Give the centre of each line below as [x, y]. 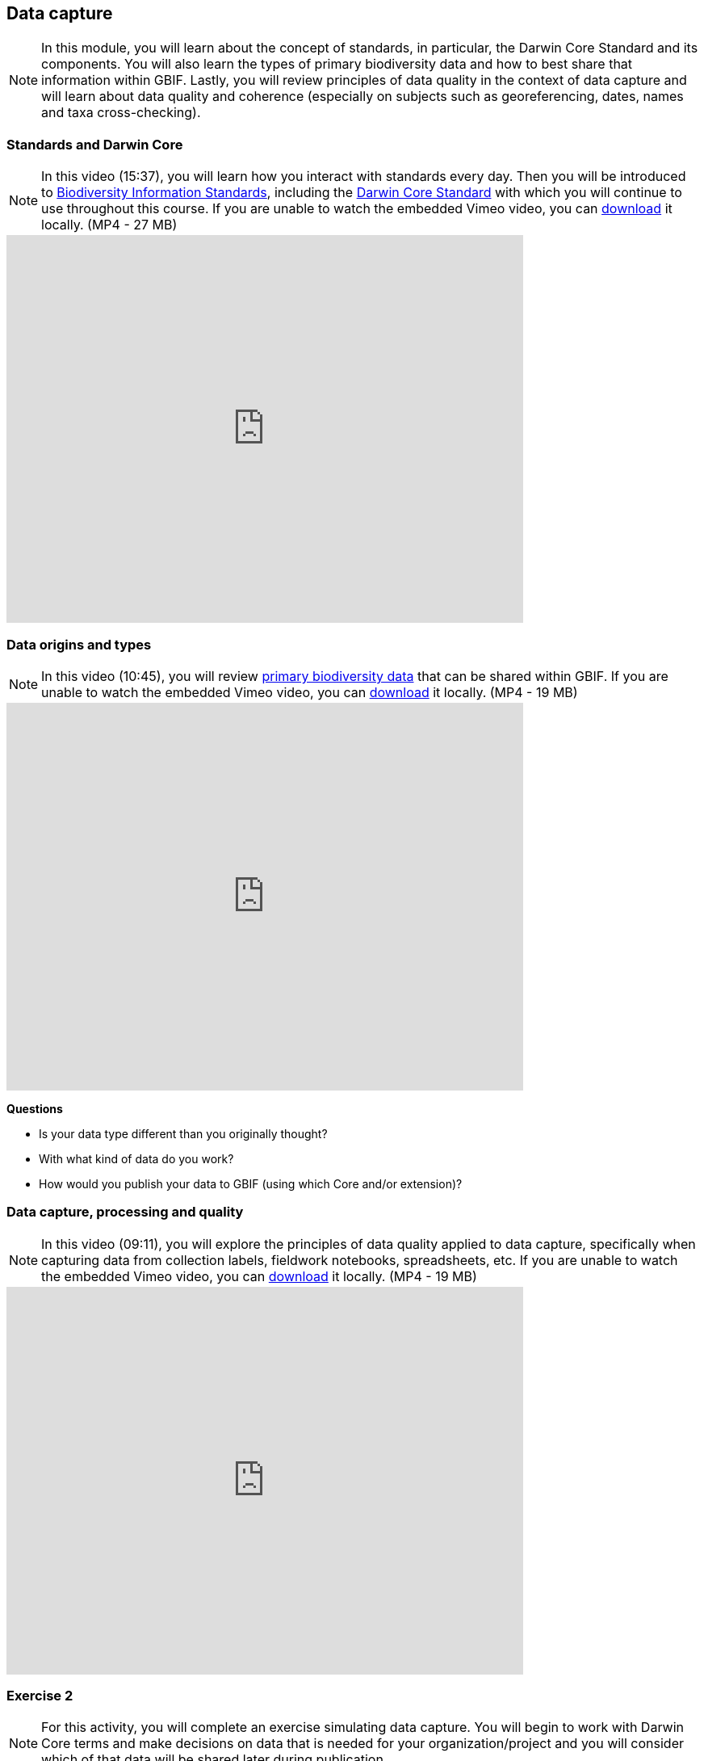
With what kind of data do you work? [136, 1158]
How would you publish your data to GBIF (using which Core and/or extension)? [251, 1183]
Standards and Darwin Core [95, 144]
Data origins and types [79, 644]
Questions [35, 1108]
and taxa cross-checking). [121, 113]
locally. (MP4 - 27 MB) [109, 225]
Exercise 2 [40, 1696]
